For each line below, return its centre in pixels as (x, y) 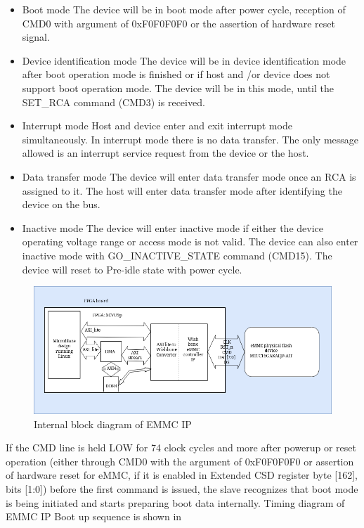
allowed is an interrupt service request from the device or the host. (165, 153)
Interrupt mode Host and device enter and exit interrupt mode (157, 125)
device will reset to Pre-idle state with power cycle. (132, 269)
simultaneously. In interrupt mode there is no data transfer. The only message (190, 139)
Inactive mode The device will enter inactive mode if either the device (173, 227)
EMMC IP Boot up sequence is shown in (94, 516)
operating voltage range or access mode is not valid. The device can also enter (190, 242)
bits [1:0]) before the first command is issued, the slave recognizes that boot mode (182, 489)
